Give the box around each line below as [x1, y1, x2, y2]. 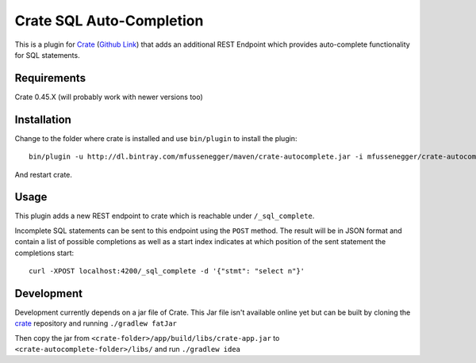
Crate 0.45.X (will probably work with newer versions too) [14, 92, 204, 101]
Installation [14, 113, 71, 126]
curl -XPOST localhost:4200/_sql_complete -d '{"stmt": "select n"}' [29, 266, 305, 275]
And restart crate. [14, 170, 73, 179]
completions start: [14, 248, 75, 258]
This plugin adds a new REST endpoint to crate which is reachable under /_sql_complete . [14, 211, 315, 221]
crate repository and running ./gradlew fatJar [14, 319, 178, 328]
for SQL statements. [14, 50, 80, 59]
